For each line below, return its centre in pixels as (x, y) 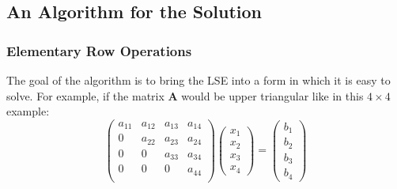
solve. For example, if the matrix (85, 95)
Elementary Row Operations (99, 50)
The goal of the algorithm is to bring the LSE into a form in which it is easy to (198, 80)
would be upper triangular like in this (272, 95)
